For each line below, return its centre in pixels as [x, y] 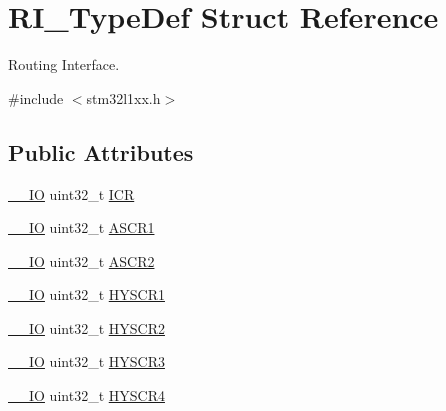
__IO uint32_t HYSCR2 [86, 327]
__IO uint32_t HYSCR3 [86, 361]
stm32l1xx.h [123, 97]
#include [36, 97]
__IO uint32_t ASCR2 [81, 260]
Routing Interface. [64, 64]
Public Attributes [101, 151]
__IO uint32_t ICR [71, 193]
